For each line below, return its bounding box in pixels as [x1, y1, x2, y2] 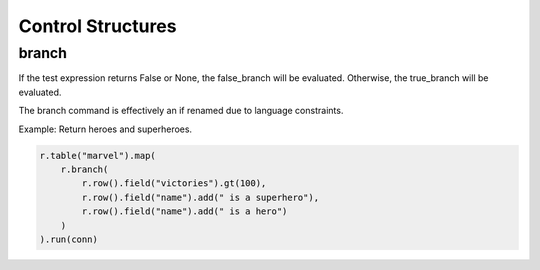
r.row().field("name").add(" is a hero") [81, 206, 288, 217]
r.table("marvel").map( [39, 150, 157, 161]
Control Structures [18, 15, 177, 37]
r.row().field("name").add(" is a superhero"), [81, 191, 320, 203]
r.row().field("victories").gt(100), [81, 178, 267, 189]
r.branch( [60, 163, 109, 175]
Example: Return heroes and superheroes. [18, 123, 193, 135]
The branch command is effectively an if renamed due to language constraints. [18, 105, 344, 117]
